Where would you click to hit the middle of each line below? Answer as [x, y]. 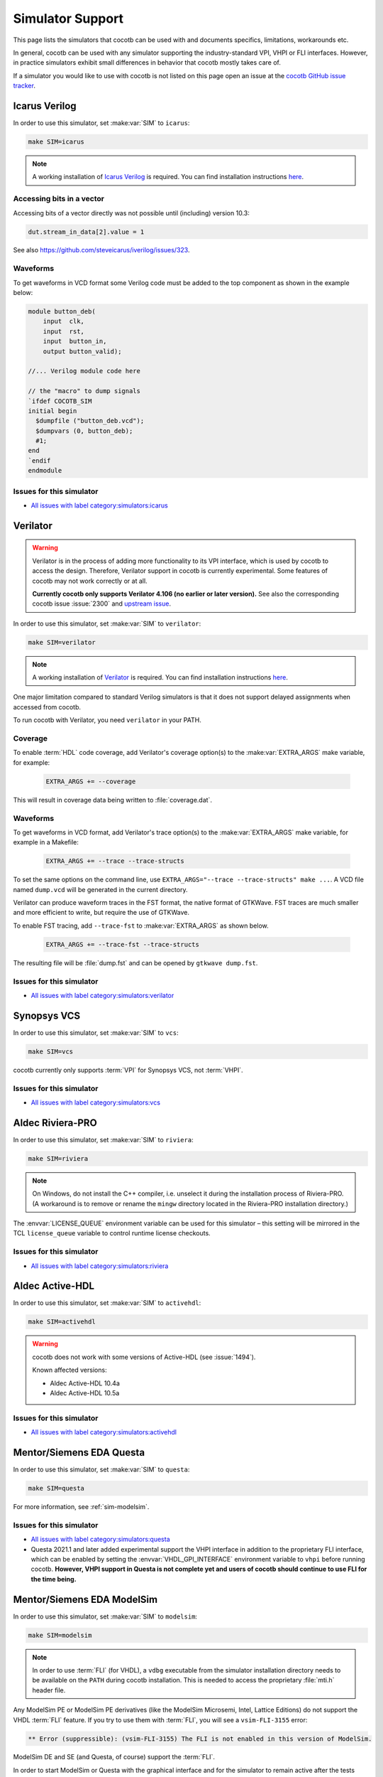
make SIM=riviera [58, 1158]
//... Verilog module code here [84, 371]
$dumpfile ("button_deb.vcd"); [90, 421]
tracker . [24, 86]
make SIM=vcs [51, 1051]
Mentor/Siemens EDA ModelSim [85, 1599]
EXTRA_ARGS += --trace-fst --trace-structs [123, 944]
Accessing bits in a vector [59, 199]
